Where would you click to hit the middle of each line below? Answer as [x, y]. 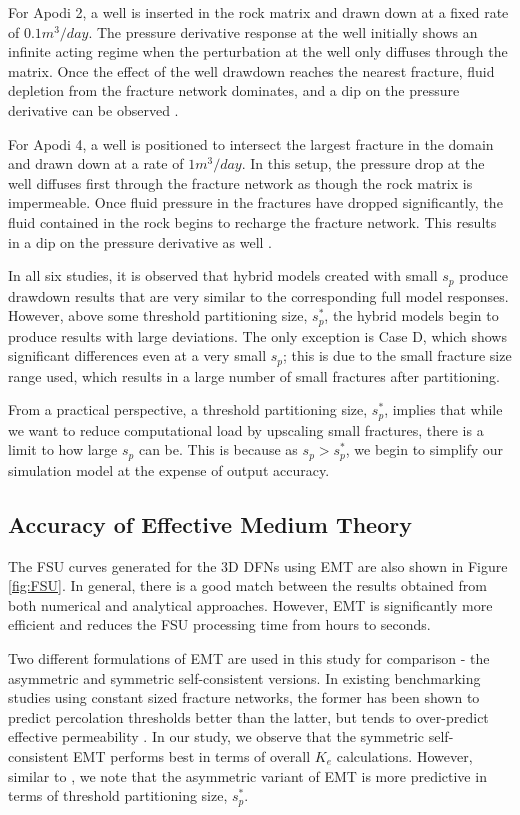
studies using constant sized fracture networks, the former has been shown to [244, 697]
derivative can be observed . [93, 109]
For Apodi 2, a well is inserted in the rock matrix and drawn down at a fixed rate [258, 12]
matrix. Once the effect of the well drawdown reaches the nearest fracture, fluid [251, 70]
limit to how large [63, 449]
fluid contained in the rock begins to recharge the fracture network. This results [252, 221]
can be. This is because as [218, 449]
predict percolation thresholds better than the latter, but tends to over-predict [248, 716]
